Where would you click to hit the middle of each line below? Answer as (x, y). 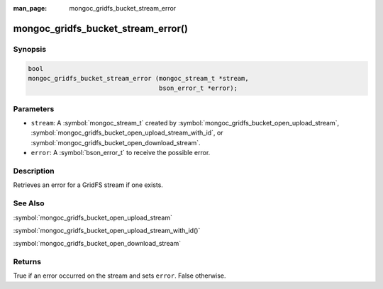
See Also (29, 203)
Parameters (34, 108)
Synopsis (29, 49)
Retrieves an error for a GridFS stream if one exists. (88, 185)
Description (34, 171)
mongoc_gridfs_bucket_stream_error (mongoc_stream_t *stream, (138, 78)
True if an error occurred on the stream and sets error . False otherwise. (120, 276)
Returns (27, 262)
